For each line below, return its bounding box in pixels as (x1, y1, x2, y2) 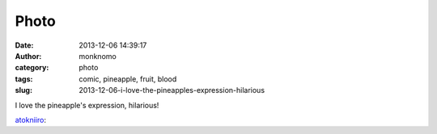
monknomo (78, 51, 117, 61)
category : (15, 63, 49, 73)
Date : (15, 40, 34, 50)
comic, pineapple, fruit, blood (78, 73, 177, 84)
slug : (15, 86, 32, 95)
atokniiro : (15, 115, 46, 124)
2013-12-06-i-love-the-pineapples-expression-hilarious (78, 86, 265, 95)
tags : (15, 73, 33, 84)
